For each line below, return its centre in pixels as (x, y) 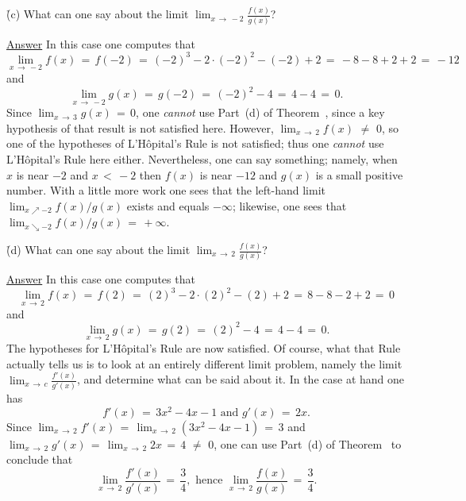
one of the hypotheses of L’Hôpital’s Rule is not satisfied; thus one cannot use (195, 143)
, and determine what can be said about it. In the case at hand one (241, 379)
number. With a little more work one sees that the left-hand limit (166, 190)
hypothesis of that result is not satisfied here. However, (140, 127)
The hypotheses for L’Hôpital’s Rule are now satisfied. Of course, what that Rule (204, 347)
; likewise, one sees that (289, 205)
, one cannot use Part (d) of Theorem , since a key (260, 112)
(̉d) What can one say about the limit (98, 250)
